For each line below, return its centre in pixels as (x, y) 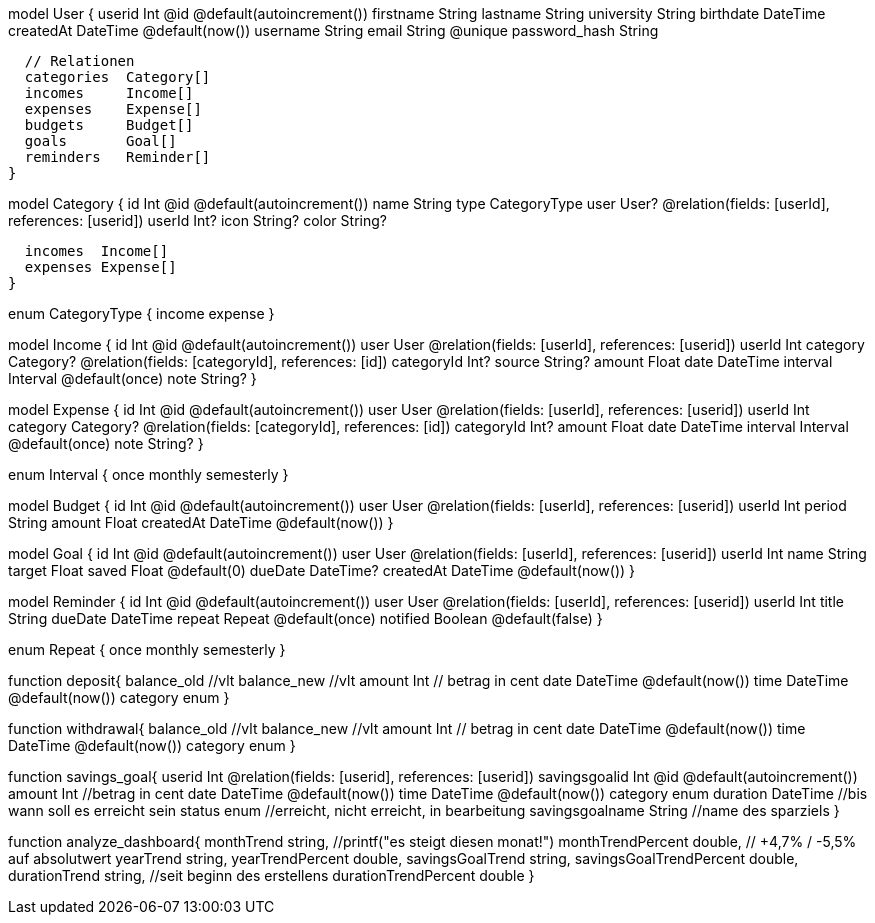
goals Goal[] (100, 141)
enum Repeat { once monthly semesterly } (147, 649)
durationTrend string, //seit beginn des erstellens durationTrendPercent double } (271, 875)
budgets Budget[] (109, 125)
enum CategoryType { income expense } (141, 313)
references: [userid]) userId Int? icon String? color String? (197, 220)
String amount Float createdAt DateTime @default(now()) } (201, 522)
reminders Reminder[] (117, 157)
